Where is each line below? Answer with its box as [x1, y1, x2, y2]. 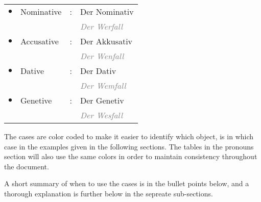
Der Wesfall [80, 109, 123, 121]
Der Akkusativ [80, 35, 133, 47]
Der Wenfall [80, 50, 124, 62]
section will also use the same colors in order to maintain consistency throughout [4, 151, 257, 162]
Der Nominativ [80, 6, 134, 17]
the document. [4, 161, 49, 171]
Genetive [20, 94, 52, 106]
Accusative [20, 35, 59, 47]
